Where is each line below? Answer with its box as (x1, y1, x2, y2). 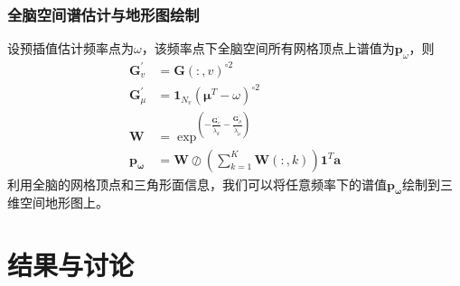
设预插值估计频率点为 (7, 39, 134, 58)
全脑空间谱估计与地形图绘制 (7, 3, 200, 25)
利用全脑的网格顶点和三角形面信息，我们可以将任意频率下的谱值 (7, 174, 387, 193)
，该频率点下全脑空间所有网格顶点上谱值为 (141, 39, 395, 58)
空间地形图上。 (19, 193, 108, 212)
